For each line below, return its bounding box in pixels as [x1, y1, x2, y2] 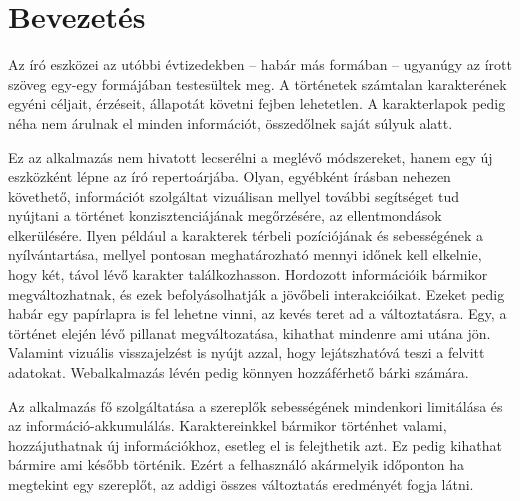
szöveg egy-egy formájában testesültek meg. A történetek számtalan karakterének [8, 73, 507, 94]
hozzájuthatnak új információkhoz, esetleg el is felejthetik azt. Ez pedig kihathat [8, 434, 502, 455]
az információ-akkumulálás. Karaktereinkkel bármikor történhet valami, [8, 415, 447, 436]
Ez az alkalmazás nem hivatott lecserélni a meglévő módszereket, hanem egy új [8, 146, 493, 167]
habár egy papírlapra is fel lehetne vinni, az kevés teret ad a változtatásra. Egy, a [8, 303, 507, 324]
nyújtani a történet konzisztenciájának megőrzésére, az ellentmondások [8, 205, 442, 226]
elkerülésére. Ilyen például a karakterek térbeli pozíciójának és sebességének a [8, 224, 483, 245]
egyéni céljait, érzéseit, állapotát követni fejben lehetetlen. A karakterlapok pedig [8, 93, 506, 114]
